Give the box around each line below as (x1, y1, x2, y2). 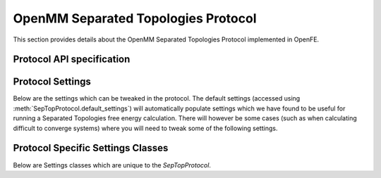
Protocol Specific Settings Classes (13, 142, 169, 154)
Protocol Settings (13, 76, 91, 88)
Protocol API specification (13, 53, 131, 65)
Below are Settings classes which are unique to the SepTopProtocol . (13, 160, 212, 169)
